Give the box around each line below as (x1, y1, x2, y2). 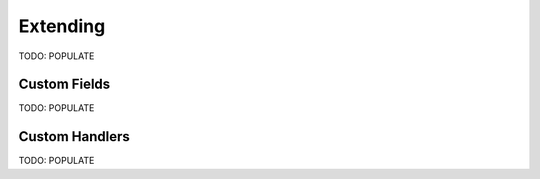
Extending (18, 15, 106, 37)
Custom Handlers (18, 128, 130, 145)
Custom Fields (18, 76, 111, 93)
